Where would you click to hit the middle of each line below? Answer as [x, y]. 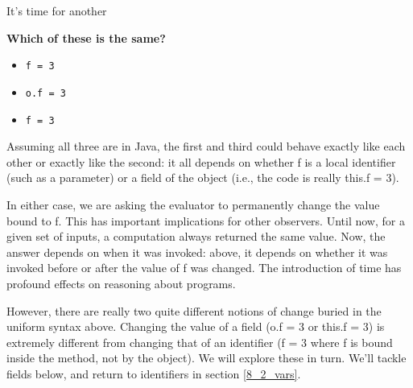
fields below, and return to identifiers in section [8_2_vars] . [154, 373]
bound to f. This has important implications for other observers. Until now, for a [206, 220]
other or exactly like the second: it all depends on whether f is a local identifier [201, 161]
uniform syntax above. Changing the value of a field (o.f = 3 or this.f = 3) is [196, 326]
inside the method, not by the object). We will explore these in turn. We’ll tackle [206, 358]
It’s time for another [57, 10]
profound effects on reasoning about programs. [121, 283]
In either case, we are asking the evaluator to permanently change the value [193, 204]
